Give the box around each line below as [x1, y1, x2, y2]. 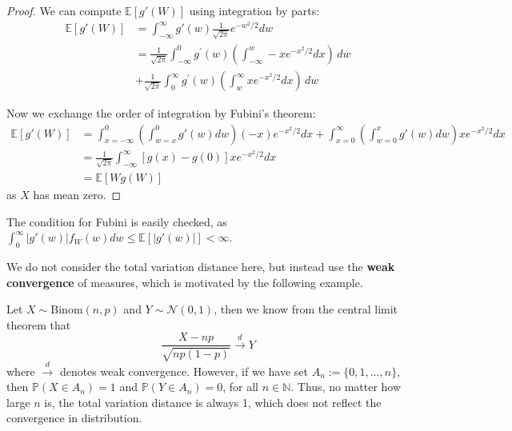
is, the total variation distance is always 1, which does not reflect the [44, 393, 382, 410]
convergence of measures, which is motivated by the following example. [6, 273, 363, 290]
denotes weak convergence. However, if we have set [59, 362, 308, 379]
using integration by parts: [189, 2, 320, 18]
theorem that [6, 316, 71, 333]
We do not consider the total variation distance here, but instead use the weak [6, 258, 395, 275]
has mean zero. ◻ [33, 186, 122, 203]
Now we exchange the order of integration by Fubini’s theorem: [6, 105, 316, 122]
